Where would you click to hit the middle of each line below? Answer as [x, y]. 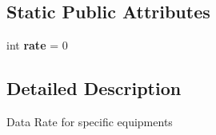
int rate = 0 [37, 45]
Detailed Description [94, 88]
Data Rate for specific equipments [90, 121]
